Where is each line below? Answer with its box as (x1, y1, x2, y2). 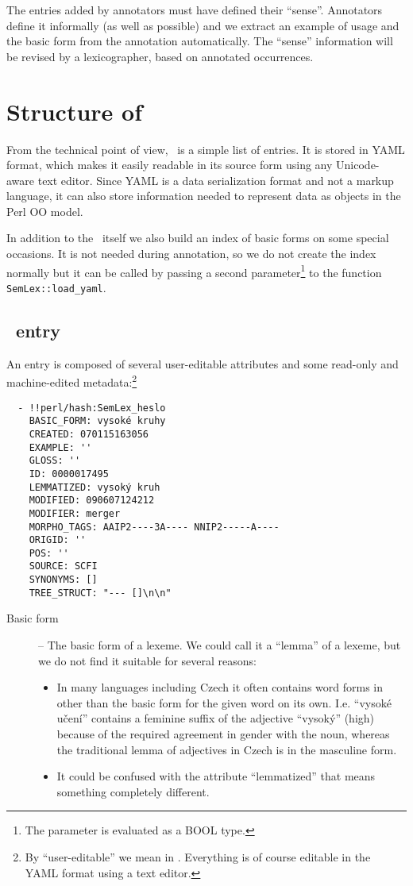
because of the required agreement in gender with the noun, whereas (56, 726, 390, 742)
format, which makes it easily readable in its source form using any (6, 156, 333, 173)
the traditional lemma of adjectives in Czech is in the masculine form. (56, 741, 397, 757)
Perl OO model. (6, 202, 83, 219)
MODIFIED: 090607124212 (29, 495, 155, 507)
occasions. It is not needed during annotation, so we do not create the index (6, 245, 376, 262)
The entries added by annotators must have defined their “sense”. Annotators (6, 2, 383, 17)
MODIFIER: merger (29, 507, 121, 519)
